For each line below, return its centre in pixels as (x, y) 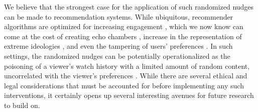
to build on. (22, 105)
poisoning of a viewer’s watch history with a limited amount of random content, (127, 66)
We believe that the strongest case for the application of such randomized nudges (129, 7)
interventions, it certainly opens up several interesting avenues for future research (129, 95)
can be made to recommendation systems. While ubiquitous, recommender (119, 16)
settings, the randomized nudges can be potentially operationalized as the (117, 55)
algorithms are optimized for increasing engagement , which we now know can (124, 26)
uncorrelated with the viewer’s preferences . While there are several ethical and (126, 76)
